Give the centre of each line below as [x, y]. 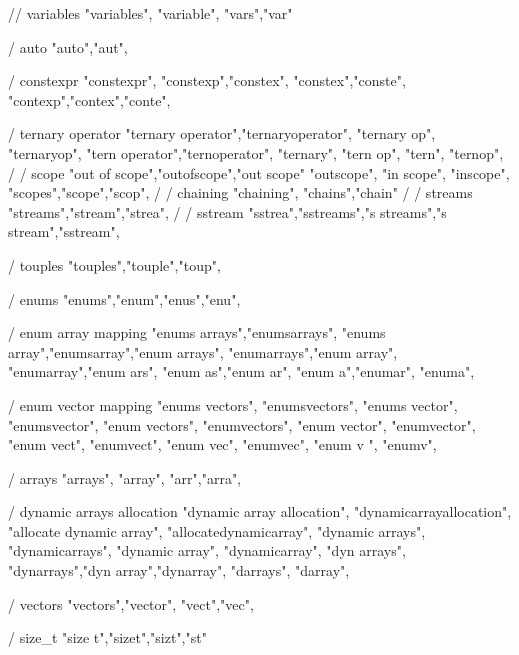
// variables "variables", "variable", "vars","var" [150, 13]
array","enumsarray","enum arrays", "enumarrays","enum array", [203, 351]
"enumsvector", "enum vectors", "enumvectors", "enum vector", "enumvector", [242, 424]
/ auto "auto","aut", [68, 46]
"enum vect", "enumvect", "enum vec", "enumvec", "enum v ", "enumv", [222, 444]
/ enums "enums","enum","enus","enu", [124, 298]
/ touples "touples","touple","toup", [114, 264]
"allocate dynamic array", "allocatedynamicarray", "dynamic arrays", [217, 530]
